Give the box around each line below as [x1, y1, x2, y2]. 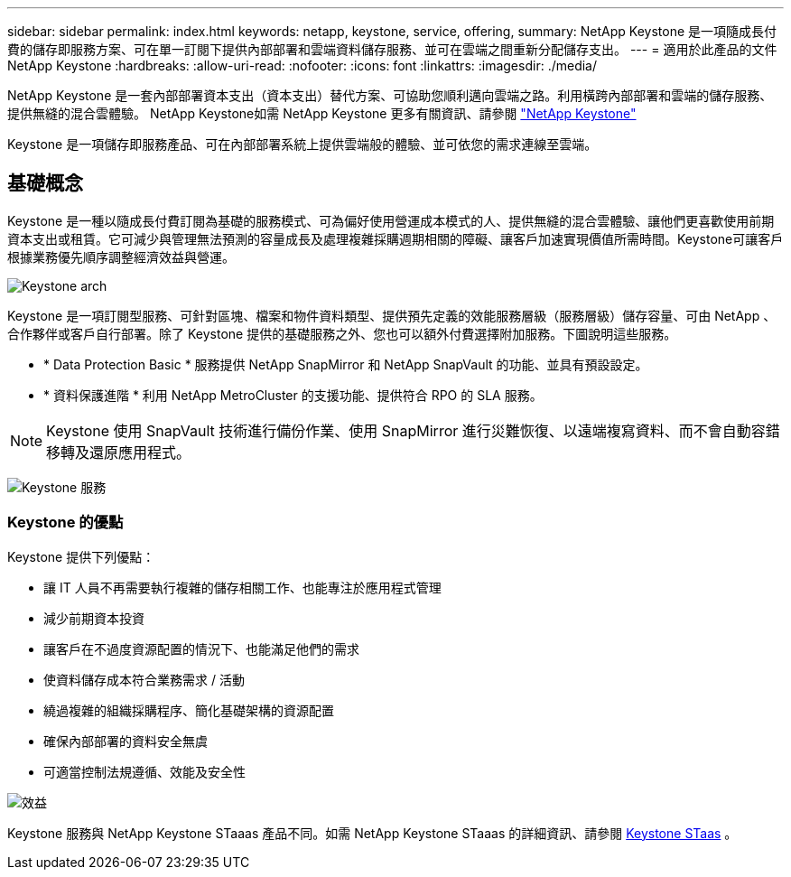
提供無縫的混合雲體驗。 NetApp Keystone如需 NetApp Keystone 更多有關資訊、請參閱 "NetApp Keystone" [7, 106, 637, 121]
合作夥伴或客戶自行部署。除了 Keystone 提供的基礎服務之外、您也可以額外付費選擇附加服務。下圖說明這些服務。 [7, 325, 677, 341]
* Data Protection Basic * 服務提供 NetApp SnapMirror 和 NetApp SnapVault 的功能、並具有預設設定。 [43, 356, 648, 372]
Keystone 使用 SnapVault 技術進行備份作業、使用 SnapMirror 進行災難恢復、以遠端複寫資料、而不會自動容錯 [46, 421, 780, 440]
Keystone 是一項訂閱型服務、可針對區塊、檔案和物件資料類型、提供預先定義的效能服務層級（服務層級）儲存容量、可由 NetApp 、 [7, 307, 777, 323]
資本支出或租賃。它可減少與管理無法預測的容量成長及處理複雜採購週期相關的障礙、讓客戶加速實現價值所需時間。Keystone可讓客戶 [7, 230, 784, 247]
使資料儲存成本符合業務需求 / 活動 [43, 671, 245, 687]
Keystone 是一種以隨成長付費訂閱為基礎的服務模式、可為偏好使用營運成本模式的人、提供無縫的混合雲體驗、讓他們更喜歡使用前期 [7, 212, 775, 229]
